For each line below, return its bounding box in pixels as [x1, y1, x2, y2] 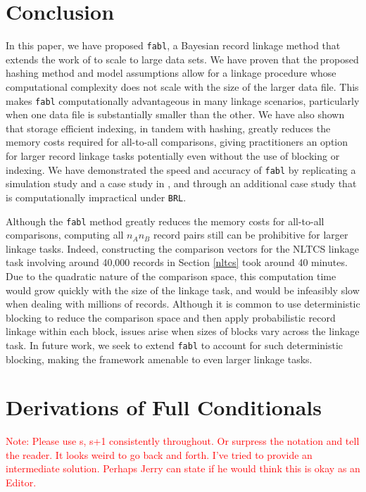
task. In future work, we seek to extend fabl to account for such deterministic [6, 337, 343, 352]
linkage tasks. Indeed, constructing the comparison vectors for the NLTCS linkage [6, 241, 360, 256]
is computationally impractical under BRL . [6, 189, 187, 204]
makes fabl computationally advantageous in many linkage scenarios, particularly [6, 93, 360, 108]
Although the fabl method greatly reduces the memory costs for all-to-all [6, 213, 324, 228]
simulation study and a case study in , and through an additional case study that [6, 176, 357, 191]
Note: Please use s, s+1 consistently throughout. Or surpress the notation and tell [6, 434, 360, 448]
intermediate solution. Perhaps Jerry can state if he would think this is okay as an [6, 461, 360, 476]
